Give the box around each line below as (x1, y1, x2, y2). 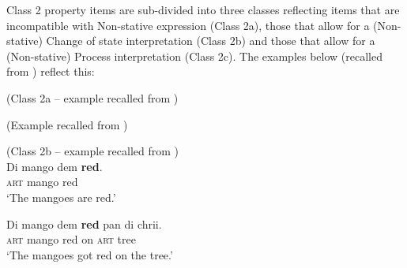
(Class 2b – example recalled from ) (6, 143, 179, 159)
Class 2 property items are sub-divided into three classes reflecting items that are (6, 2, 400, 17)
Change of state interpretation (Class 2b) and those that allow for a (46, 32, 375, 49)
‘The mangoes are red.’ (6, 188, 116, 205)
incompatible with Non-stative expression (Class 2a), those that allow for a (6, 17, 370, 33)
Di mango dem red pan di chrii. (6, 215, 162, 232)
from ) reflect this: (6, 63, 95, 80)
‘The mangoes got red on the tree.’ (6, 246, 173, 262)
